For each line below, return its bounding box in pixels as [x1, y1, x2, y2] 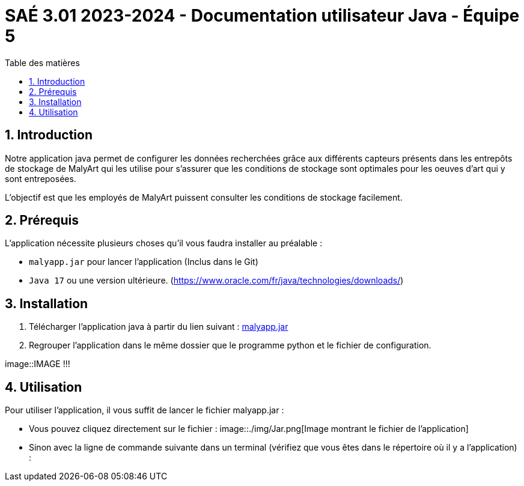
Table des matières [5, 57, 80, 68]
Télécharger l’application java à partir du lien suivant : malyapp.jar [29, 321, 288, 332]
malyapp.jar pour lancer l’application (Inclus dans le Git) [29, 257, 258, 267]
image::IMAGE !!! [5, 359, 70, 369]
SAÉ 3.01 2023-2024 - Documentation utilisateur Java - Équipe [5, 5, 520, 26]
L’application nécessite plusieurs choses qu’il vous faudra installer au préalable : [5, 238, 323, 249]
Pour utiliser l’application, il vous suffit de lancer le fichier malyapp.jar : [5, 405, 284, 416]
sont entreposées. [5, 173, 76, 184]
